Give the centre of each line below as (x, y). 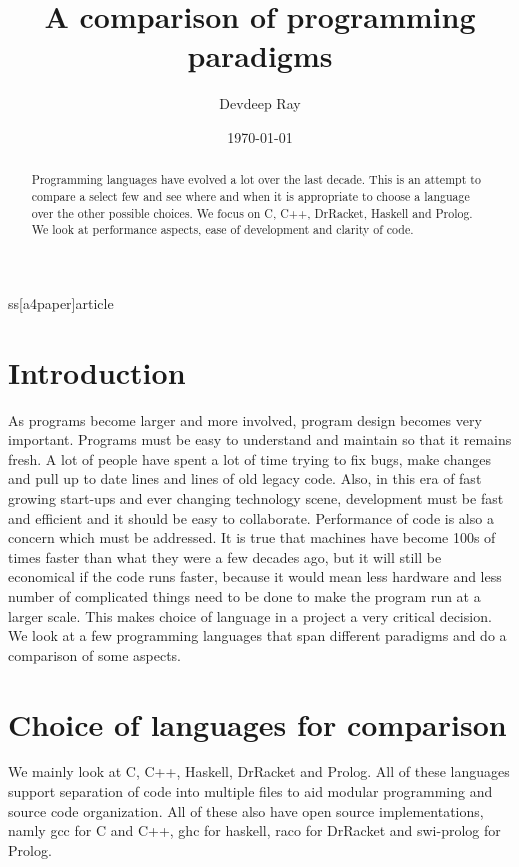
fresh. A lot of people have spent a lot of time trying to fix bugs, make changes (249, 458)
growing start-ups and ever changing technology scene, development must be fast (256, 498)
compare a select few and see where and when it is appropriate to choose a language (250, 195)
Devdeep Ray (260, 103)
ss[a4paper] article (61, 302)
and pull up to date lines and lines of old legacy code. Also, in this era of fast (245, 478)
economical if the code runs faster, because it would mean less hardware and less (255, 576)
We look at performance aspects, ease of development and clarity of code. (222, 229)
